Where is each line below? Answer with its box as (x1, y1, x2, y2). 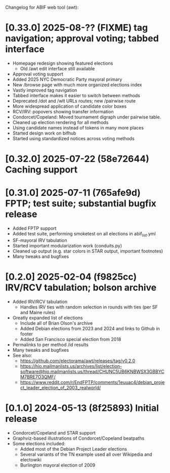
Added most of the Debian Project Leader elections (20, 446, 127, 452)
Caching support (5, 164, 78, 176)
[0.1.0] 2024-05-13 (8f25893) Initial (5, 402, 159, 414)
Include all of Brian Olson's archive (20, 320, 93, 326)
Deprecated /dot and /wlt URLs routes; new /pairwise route (12, 98, 136, 104)
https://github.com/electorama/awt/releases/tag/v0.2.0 (20, 358, 136, 364)
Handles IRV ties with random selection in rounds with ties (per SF (20, 304, 158, 310)
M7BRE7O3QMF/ (20, 374, 56, 380)
